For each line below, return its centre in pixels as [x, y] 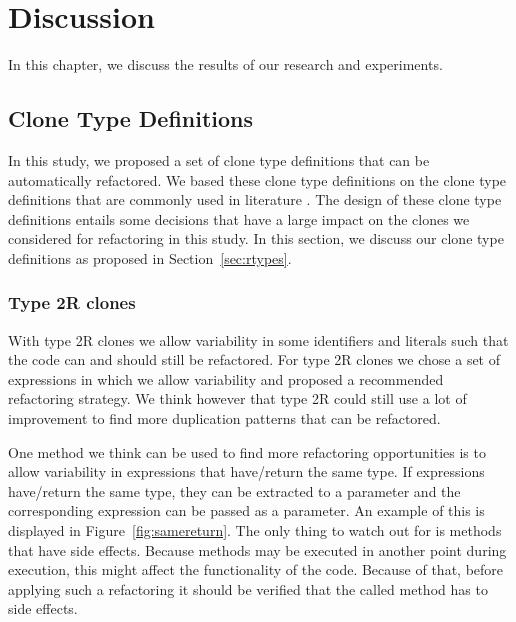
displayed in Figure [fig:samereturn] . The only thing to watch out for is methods [255, 530]
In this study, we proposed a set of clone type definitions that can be [219, 159]
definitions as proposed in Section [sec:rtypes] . [150, 257]
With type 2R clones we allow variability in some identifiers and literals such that [258, 339]
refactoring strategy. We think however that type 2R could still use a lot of [237, 398]
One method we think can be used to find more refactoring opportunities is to [247, 451]
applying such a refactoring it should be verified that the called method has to [248, 588]
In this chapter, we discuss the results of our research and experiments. [225, 64]
